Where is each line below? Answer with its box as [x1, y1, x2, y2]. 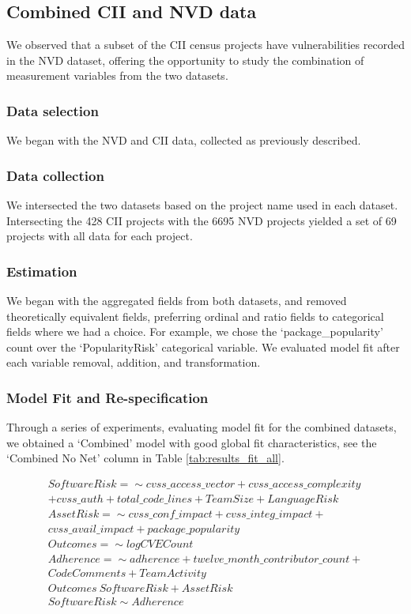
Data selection [6, 100, 99, 120]
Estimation [6, 261, 77, 281]
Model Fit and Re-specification [6, 387, 209, 407]
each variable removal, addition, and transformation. [6, 354, 261, 371]
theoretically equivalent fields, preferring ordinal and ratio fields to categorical [6, 307, 384, 324]
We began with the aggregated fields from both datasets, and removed [6, 292, 347, 309]
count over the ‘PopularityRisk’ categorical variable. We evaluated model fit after [6, 338, 400, 355]
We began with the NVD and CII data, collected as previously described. [6, 132, 361, 149]
